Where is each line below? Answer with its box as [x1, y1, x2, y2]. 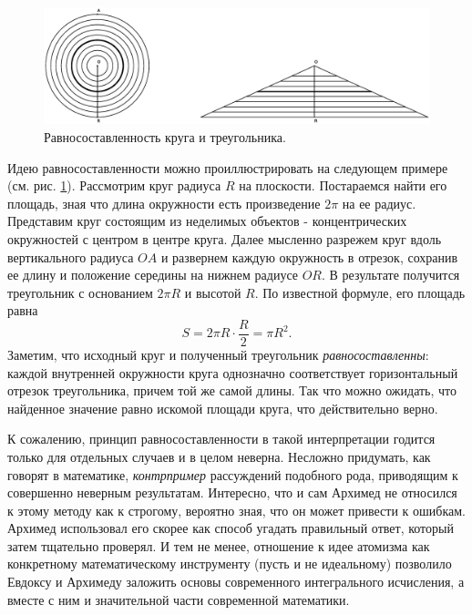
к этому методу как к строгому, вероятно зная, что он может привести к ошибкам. [7, 500, 467, 519]
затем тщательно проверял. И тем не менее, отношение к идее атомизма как [7, 536, 430, 555]
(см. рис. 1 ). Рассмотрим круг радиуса [7, 176, 221, 195]
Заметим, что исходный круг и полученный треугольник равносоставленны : [7, 344, 429, 364]
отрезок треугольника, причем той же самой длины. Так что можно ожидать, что [7, 381, 457, 400]
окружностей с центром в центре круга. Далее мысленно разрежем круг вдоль [7, 229, 442, 248]
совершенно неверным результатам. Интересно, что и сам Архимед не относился [7, 483, 457, 502]
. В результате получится [321, 265, 460, 284]
